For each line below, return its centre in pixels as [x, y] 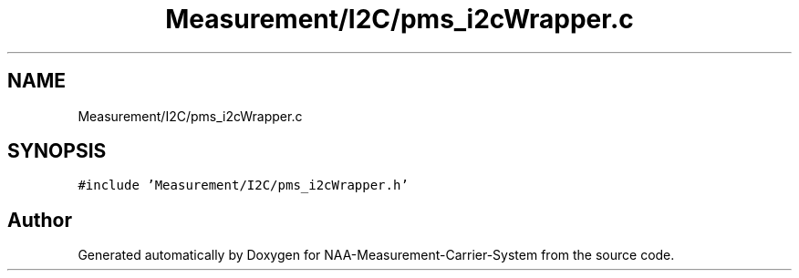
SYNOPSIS [57, 151]
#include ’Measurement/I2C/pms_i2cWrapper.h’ [243, 185]
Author [40, 220]
